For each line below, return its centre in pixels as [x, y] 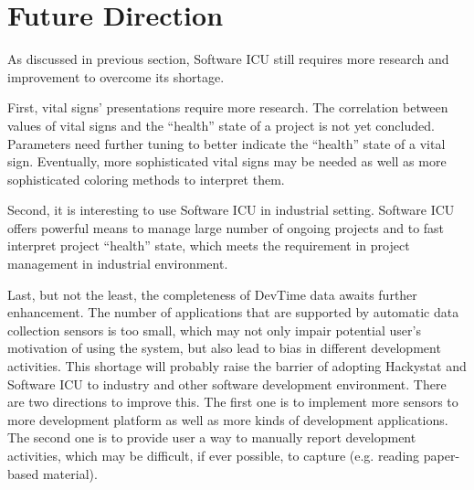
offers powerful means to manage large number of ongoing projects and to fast [226, 227]
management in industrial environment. [118, 264]
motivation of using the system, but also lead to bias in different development [224, 348]
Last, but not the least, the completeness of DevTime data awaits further [212, 294]
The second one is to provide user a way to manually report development [212, 437]
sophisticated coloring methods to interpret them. [146, 179]
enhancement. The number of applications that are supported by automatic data [233, 312]
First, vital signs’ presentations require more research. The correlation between [228, 107]
